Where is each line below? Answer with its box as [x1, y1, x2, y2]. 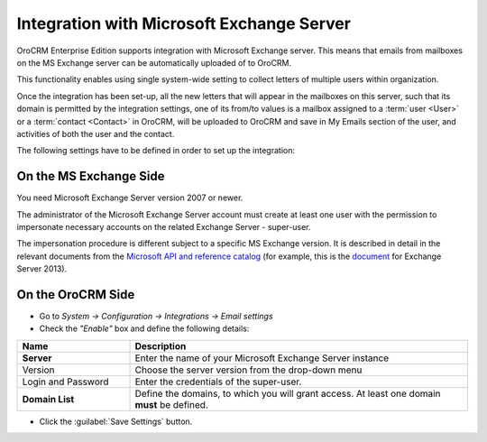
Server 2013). [16, 263, 68, 274]
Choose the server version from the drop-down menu [134, 364, 363, 376]
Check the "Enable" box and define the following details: [39, 323, 250, 334]
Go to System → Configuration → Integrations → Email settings [39, 311, 274, 322]
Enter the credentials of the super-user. [134, 375, 302, 388]
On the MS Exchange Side [16, 169, 165, 184]
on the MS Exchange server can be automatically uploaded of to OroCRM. [16, 57, 292, 68]
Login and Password [22, 375, 109, 388]
